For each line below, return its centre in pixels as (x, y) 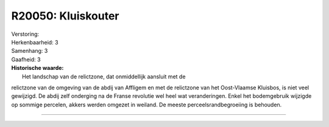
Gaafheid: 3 (26, 59)
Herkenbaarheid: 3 (35, 42)
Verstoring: (25, 34)
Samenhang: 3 (30, 51)
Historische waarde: (37, 68)
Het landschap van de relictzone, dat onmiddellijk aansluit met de (104, 77)
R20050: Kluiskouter (65, 16)
